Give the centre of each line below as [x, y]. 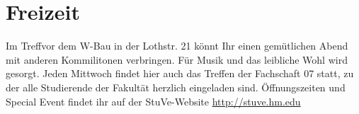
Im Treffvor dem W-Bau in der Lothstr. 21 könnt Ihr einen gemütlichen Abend [177, 46]
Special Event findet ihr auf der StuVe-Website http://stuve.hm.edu [153, 101]
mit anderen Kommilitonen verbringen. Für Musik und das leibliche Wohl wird [177, 59]
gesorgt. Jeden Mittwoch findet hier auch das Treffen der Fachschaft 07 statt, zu [180, 73]
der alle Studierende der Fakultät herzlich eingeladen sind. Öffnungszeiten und [176, 87]
